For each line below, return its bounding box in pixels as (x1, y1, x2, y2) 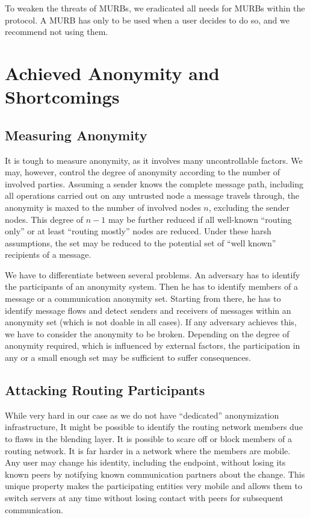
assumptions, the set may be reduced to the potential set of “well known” (5, 236, 276, 249)
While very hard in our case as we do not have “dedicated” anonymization (5, 408, 279, 421)
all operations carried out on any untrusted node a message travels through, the (5, 189, 300, 202)
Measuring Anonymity (5, 125, 147, 144)
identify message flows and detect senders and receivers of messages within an (5, 304, 291, 316)
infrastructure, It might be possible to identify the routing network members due (5, 420, 303, 433)
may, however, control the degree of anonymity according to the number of (5, 166, 281, 178)
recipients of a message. (5, 248, 91, 261)
